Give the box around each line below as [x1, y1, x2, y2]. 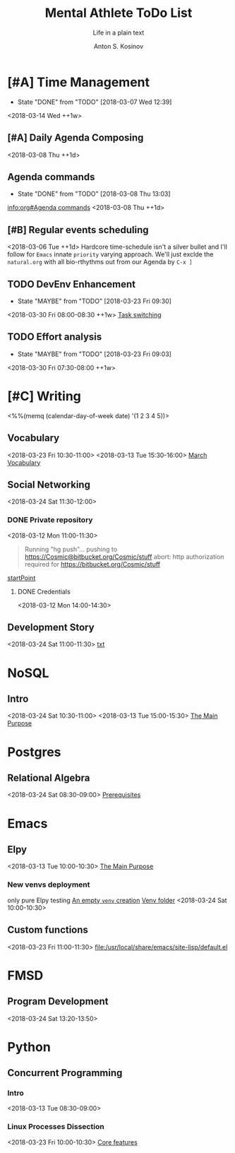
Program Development [7, 995, 109, 1007]
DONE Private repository [7, 515, 93, 525]
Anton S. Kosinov [93, 42, 144, 50]
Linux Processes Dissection [7, 1122, 104, 1132]
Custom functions [7, 924, 88, 936]
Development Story [7, 622, 95, 633]
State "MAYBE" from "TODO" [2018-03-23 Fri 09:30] [17, 297, 171, 305]
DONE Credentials [17, 587, 71, 596]
